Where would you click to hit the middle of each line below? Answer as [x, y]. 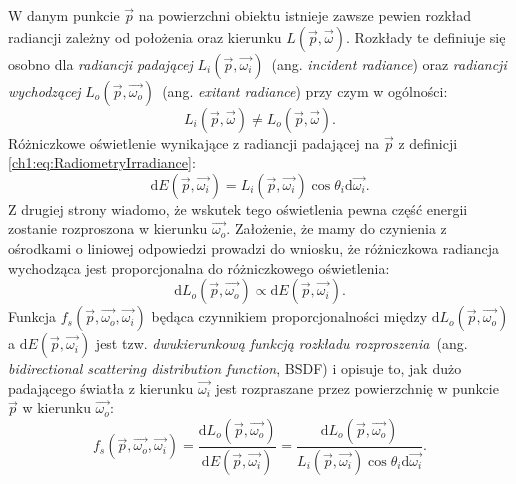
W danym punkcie [64, 15]
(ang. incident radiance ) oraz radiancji [389, 63]
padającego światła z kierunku [101, 387]
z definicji [428, 142]
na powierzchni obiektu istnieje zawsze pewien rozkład [305, 15]
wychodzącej [44, 90]
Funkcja [32, 316]
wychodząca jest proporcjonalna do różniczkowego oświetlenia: [199, 267]
